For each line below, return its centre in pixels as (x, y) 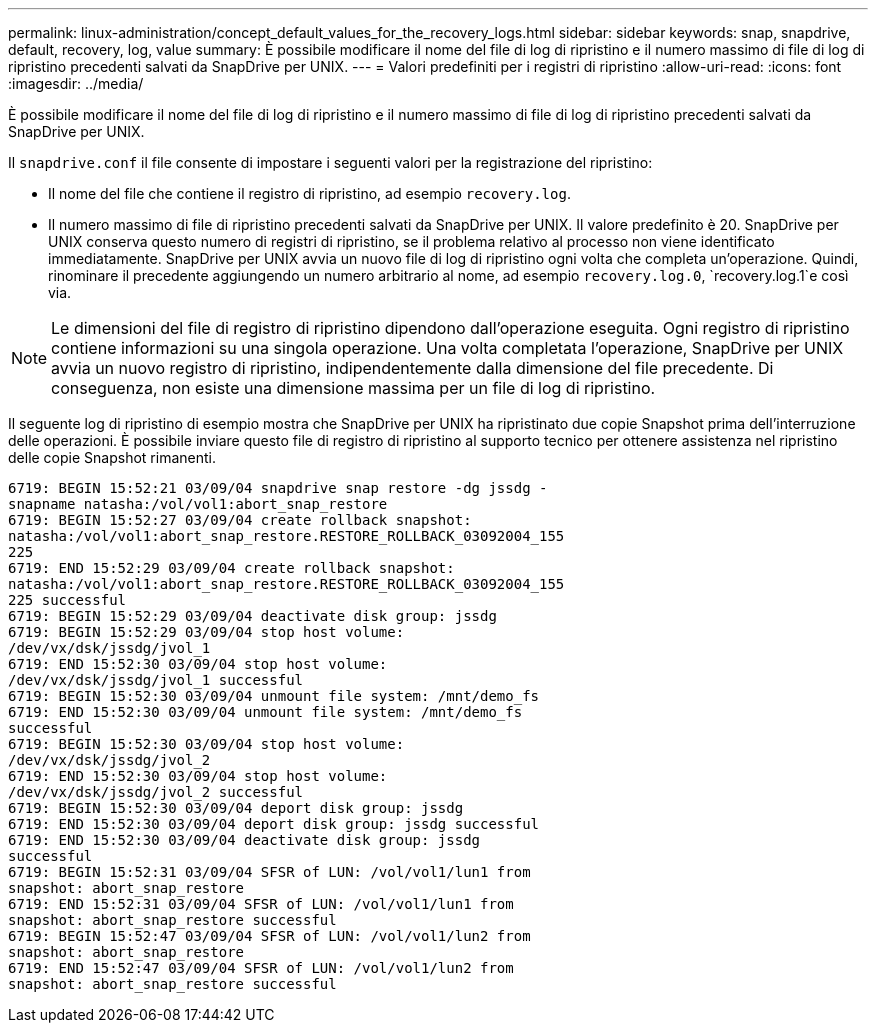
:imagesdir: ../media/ (76, 83)
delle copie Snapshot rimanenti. (112, 457)
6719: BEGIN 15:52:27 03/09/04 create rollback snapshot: (240, 520)
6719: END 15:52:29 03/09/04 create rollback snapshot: (231, 568)
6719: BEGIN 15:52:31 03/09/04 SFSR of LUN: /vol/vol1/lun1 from (269, 872)
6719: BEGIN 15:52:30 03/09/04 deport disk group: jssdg (236, 808)
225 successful (67, 600)
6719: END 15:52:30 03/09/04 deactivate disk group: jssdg (244, 840)
